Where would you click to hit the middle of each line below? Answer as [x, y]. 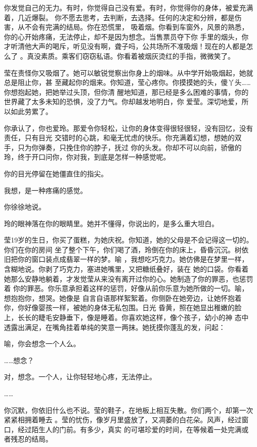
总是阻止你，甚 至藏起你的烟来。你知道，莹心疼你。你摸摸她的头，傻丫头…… [128, 82]
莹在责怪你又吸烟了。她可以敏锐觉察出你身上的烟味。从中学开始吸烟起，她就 [128, 72]
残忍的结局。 [31, 439]
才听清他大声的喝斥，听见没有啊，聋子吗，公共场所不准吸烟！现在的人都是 [125, 46]
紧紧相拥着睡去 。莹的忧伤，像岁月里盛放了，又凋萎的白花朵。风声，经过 [123, 420]
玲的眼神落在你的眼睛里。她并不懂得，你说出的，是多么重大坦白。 [111, 223]
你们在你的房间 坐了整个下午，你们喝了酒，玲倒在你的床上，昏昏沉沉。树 [123, 249]
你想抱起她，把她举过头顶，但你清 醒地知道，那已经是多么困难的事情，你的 [126, 92]
